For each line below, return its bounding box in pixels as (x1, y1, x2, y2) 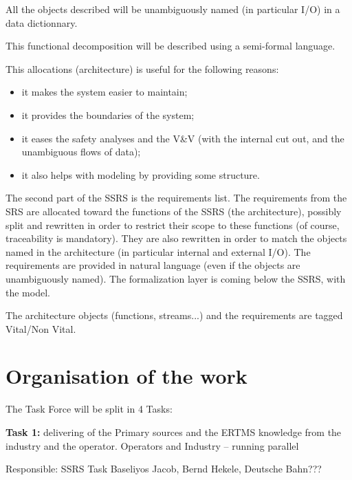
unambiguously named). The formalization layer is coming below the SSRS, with (5, 271, 346, 285)
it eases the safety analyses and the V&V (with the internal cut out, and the (21, 131, 344, 145)
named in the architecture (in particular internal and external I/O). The (5, 244, 311, 259)
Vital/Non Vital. (5, 321, 76, 336)
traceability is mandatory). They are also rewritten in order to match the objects (5, 231, 347, 246)
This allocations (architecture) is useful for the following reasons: (5, 61, 279, 76)
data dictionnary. (5, 15, 78, 30)
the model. (5, 285, 50, 299)
